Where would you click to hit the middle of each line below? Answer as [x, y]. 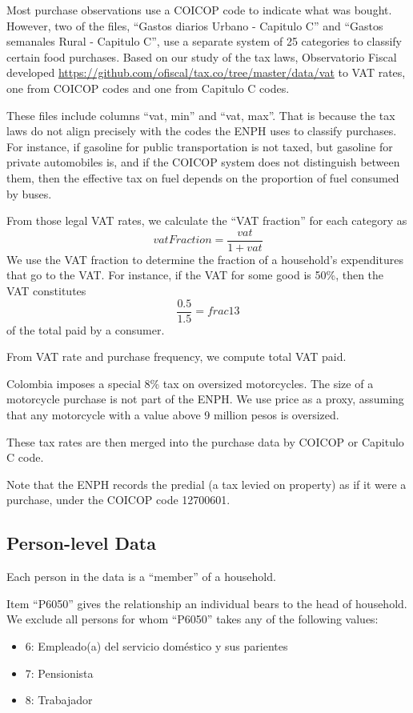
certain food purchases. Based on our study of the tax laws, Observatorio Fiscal [202, 56]
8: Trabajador [59, 700]
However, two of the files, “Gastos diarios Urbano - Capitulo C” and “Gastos [195, 25]
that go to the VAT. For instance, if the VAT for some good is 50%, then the [195, 275]
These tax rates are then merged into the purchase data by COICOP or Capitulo [205, 441]
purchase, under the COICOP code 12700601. [118, 500]
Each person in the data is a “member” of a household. [141, 577]
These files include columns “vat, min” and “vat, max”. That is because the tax [201, 115]
